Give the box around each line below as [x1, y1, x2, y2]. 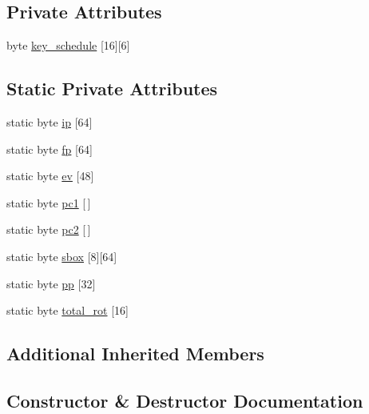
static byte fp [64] [6, 140, 93, 157]
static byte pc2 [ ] [6, 221, 91, 238]
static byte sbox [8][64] [6, 247, 117, 264]
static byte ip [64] [6, 114, 93, 130]
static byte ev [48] [6, 167, 94, 184]
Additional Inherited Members [6, 341, 264, 366]
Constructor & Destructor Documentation [6, 388, 363, 412]
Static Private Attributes [6, 76, 218, 101]
